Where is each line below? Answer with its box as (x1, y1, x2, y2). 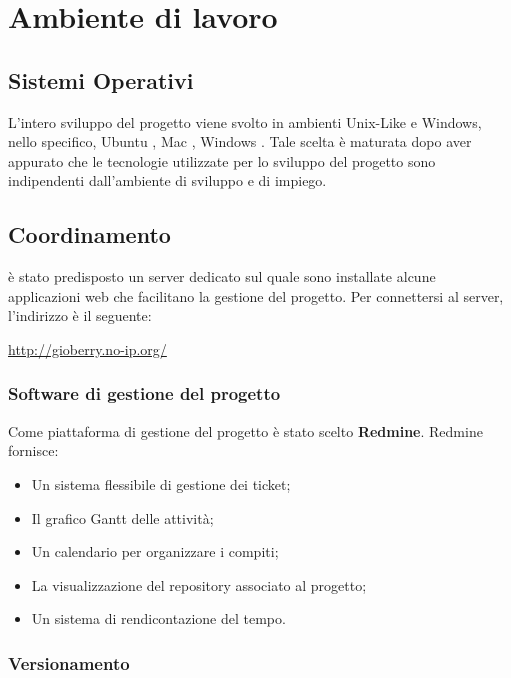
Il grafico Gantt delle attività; (31, 507, 214, 528)
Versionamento (8, 650, 130, 675)
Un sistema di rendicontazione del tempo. (31, 608, 286, 629)
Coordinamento (8, 219, 171, 250)
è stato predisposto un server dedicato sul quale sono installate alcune (8, 266, 436, 287)
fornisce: (8, 440, 59, 461)
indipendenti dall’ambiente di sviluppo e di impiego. (8, 170, 327, 191)
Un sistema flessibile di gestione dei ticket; (31, 473, 291, 494)
